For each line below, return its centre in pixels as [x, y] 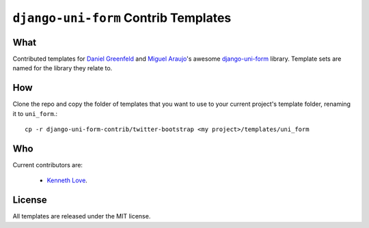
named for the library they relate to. [63, 68]
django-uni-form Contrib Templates [122, 18]
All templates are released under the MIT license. [82, 216]
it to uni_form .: [35, 113]
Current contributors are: [48, 165]
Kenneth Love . [67, 180]
